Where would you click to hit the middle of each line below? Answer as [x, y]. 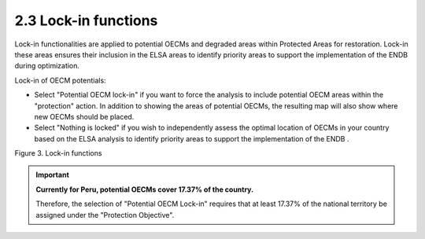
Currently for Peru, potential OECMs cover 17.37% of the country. [145, 189]
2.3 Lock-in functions [86, 20]
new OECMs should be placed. [84, 116]
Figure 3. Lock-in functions [58, 153]
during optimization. [47, 66]
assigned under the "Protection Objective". [105, 215]
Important [53, 175]
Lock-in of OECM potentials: [60, 80]
